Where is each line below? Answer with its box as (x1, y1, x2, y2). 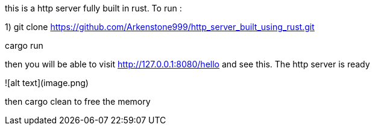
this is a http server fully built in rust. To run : (5, 3, 182, 13)
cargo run (5, 40, 43, 51)
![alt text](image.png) (5, 78, 89, 88)
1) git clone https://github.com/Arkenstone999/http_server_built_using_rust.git (5, 22, 315, 32)
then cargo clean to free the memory (5, 96, 151, 107)
